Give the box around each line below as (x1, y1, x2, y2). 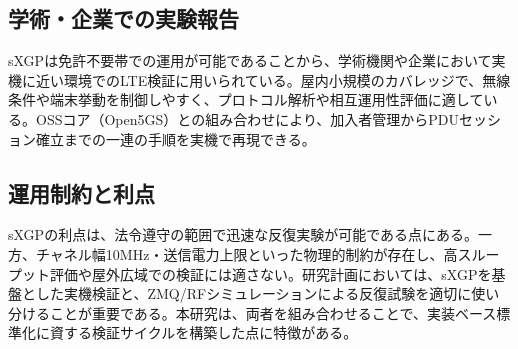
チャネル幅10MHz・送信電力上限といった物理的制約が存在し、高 (35, 243, 458, 264)
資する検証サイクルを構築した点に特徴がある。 (49, 322, 358, 343)
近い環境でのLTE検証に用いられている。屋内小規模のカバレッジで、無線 (35, 69, 511, 90)
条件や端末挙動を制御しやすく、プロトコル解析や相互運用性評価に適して (8, 89, 484, 110)
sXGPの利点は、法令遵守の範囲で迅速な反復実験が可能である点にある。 (8, 224, 479, 245)
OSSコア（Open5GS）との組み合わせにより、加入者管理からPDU (35, 108, 460, 129)
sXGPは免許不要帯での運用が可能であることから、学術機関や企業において (8, 50, 492, 71)
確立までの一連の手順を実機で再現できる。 (35, 128, 316, 149)
